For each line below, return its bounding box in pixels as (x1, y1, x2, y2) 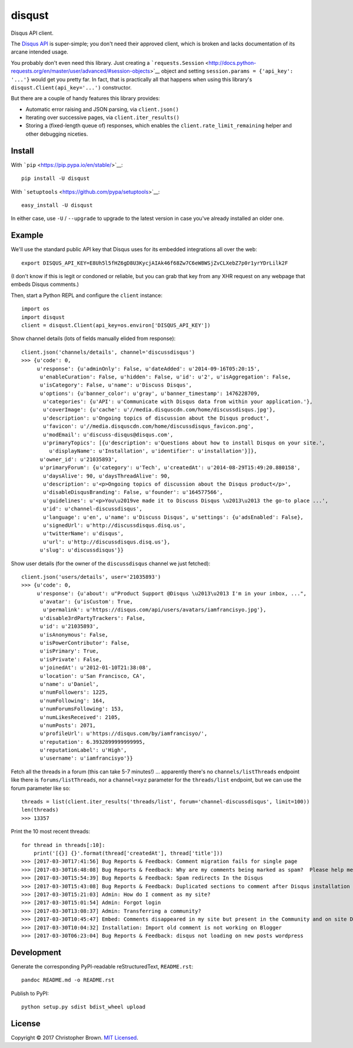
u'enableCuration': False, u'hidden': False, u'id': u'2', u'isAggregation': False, (39, 373, 291, 380)
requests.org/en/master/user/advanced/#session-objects (11, 68, 150, 75)
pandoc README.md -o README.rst (21, 977, 115, 984)
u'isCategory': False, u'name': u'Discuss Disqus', (39, 382, 192, 388)
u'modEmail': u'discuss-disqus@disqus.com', (43, 431, 174, 438)
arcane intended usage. (11, 48, 69, 55)
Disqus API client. (11, 29, 54, 37)
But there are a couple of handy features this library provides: (11, 95, 160, 102)
